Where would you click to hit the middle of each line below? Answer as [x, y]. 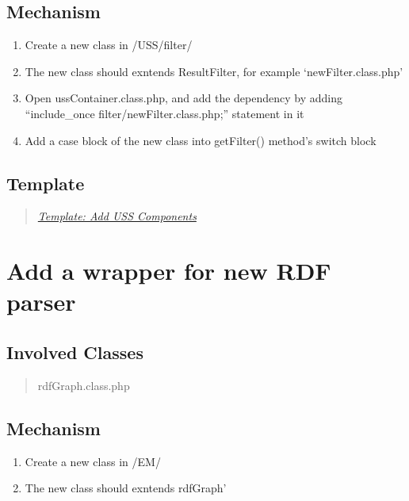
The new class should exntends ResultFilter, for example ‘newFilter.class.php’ [214, 71]
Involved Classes [75, 352]
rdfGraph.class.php [84, 385]
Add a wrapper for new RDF [169, 271]
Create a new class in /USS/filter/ [109, 45]
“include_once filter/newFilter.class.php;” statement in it [164, 113]
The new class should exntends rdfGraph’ [126, 488]
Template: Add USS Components [117, 216]
